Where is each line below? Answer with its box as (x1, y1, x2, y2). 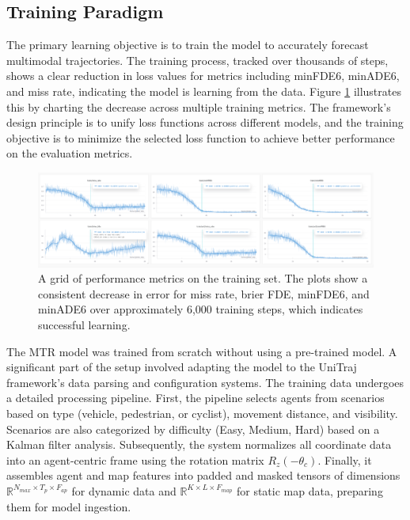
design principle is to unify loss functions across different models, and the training (6, 114, 404, 131)
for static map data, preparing (236, 482, 383, 499)
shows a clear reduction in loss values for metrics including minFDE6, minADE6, (6, 67, 400, 84)
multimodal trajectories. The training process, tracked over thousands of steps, (6, 51, 389, 68)
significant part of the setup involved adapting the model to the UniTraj (6, 359, 357, 375)
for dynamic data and (71, 482, 177, 499)
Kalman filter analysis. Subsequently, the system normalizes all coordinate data (6, 436, 392, 453)
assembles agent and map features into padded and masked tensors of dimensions (6, 467, 401, 484)
